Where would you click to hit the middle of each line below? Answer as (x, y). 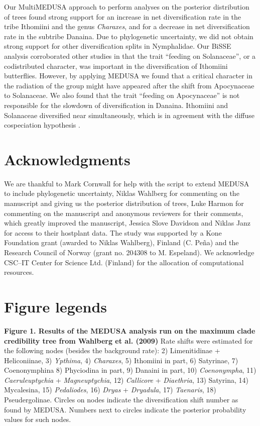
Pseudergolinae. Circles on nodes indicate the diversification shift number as (121, 400)
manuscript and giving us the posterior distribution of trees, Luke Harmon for (124, 203)
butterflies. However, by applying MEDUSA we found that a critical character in (128, 76)
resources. (19, 272)
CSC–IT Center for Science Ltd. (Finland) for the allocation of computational (124, 262)
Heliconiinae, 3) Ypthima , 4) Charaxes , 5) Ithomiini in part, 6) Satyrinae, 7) (121, 360)
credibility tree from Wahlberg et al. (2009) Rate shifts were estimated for (128, 340)
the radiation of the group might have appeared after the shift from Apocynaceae (129, 85)
